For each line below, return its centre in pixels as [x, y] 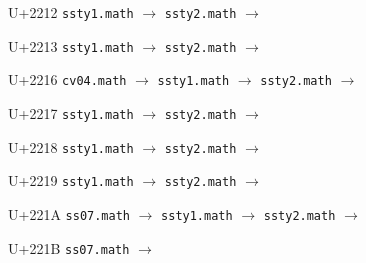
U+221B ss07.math [69, 247]
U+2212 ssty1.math [71, 12]
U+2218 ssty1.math [71, 146]
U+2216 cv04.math [67, 79]
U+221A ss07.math [69, 213]
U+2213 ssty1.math [71, 45]
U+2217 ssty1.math [71, 112]
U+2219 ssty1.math [71, 180]
